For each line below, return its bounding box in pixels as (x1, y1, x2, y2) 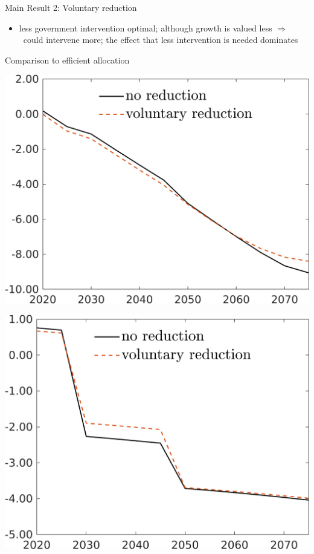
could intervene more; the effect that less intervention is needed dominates (23, 33, 298, 46)
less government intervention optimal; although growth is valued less (19, 21, 272, 34)
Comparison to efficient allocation (5, 53, 130, 66)
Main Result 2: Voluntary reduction (5, 1, 137, 13)
